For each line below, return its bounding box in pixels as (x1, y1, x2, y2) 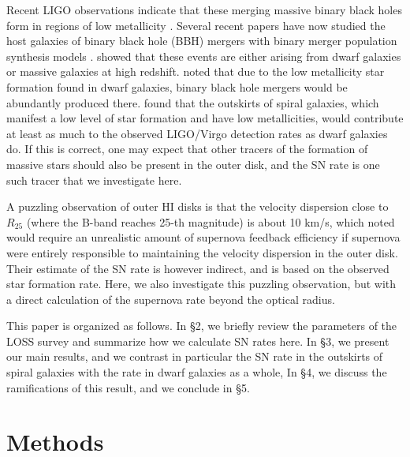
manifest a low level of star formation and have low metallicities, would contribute (6, 110, 404, 126)
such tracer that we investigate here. (6, 171, 182, 188)
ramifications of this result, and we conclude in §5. (6, 379, 250, 395)
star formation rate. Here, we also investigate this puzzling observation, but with (6, 275, 397, 292)
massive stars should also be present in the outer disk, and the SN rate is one (6, 155, 380, 172)
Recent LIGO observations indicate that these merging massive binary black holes (6, 2, 402, 17)
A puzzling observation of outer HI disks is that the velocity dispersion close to (6, 198, 389, 215)
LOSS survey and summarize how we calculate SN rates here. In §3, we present (6, 332, 389, 349)
